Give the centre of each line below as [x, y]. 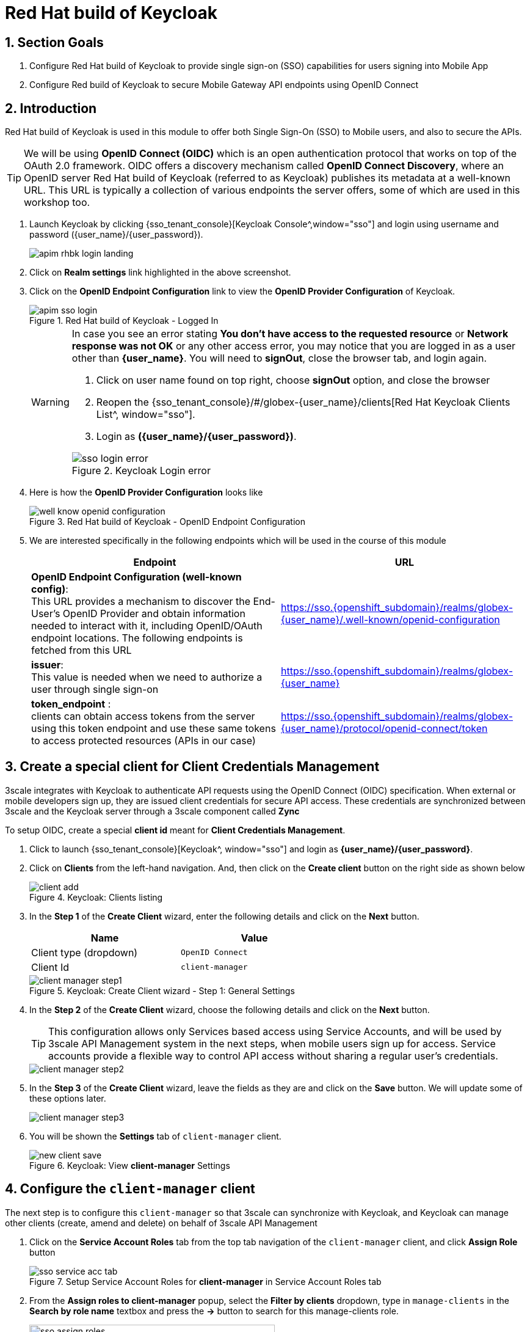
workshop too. [57, 203]
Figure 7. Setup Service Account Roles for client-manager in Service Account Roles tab [205, 1281]
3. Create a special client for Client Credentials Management [192, 767]
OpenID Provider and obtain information [154, 614]
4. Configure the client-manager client [130, 1189]
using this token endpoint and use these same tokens [154, 729]
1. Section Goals [54, 42]
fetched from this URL [82, 650]
